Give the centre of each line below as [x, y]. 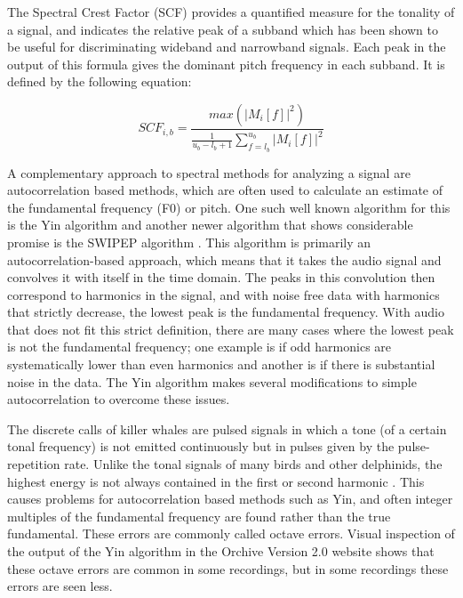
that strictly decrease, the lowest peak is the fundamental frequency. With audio [226, 312]
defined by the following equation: [100, 81]
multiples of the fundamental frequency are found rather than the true [199, 516]
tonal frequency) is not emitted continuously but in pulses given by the [201, 446]
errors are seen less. [60, 586]
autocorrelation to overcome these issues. [119, 399]
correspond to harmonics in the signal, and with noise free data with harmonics [224, 294]
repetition [34, 464]
